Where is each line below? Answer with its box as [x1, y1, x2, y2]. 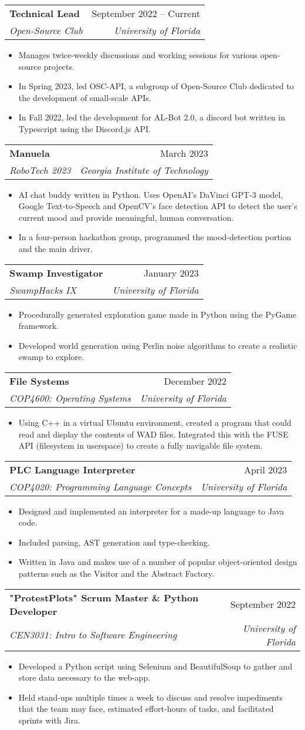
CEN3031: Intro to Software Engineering [9, 628, 177, 642]
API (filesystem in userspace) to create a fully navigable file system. [18, 439, 263, 452]
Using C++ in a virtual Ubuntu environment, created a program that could [18, 416, 292, 428]
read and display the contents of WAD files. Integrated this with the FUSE [18, 428, 289, 440]
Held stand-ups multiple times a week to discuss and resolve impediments [18, 691, 283, 703]
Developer [9, 604, 57, 618]
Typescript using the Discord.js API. [18, 122, 151, 134]
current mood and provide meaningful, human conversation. [18, 211, 234, 223]
